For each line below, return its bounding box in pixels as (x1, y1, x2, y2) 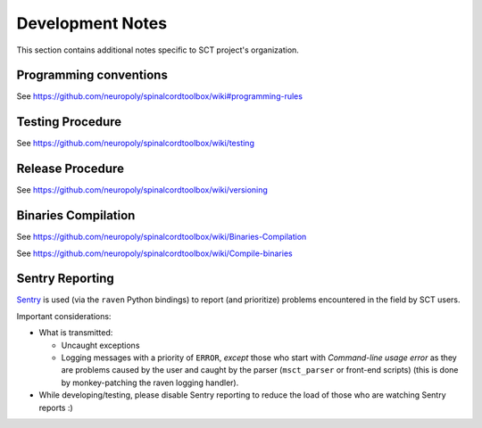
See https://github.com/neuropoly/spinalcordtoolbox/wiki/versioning (16, 185, 268, 195)
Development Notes (16, 13, 168, 33)
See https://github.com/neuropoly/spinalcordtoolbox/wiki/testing (16, 138, 254, 149)
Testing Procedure (16, 114, 122, 129)
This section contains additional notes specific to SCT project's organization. (16, 45, 299, 55)
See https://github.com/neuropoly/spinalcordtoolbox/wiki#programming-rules (16, 91, 303, 102)
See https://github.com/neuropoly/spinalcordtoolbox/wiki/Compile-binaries (16, 248, 294, 259)
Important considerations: (16, 310, 112, 321)
